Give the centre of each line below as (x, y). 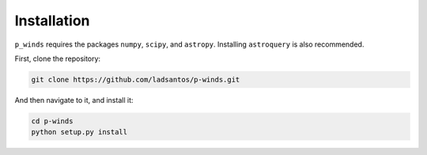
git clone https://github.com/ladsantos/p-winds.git (136, 79)
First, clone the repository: (58, 59)
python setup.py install (79, 132)
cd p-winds (52, 121)
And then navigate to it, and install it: (74, 100)
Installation (52, 21)
